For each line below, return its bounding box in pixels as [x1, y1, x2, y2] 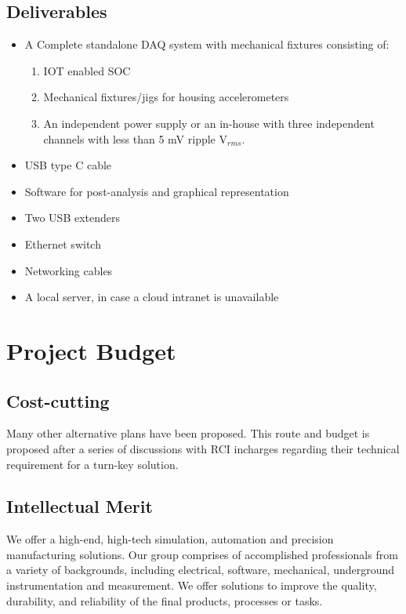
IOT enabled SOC [43, 62, 131, 78]
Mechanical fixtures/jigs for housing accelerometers [43, 89, 289, 105]
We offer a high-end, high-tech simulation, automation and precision [6, 531, 334, 547]
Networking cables [24, 262, 113, 278]
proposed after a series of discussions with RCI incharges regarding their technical [6, 440, 400, 456]
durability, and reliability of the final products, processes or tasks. [6, 592, 323, 609]
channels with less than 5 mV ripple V [43, 130, 227, 147]
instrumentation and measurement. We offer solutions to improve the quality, [6, 577, 377, 594]
